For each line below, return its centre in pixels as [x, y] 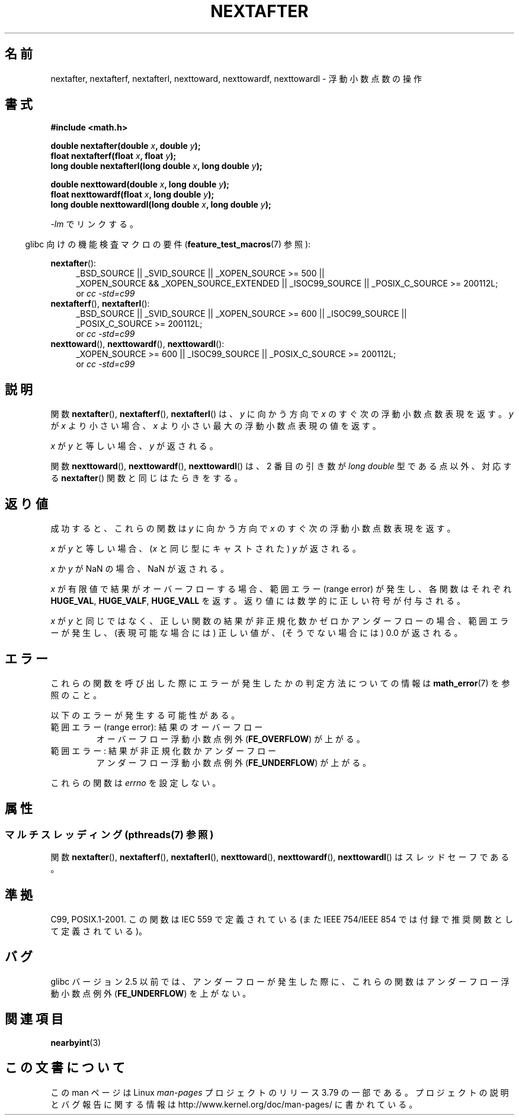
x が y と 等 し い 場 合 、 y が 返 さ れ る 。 [134, 446]
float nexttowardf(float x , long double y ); [132, 195]
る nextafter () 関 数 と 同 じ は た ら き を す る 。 [147, 478]
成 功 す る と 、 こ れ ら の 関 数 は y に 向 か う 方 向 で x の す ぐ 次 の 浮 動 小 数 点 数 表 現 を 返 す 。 [253, 529]
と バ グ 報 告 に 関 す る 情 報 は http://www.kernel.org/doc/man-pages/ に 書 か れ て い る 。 [234, 1104]
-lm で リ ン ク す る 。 [94, 224]
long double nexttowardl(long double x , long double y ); [161, 205]
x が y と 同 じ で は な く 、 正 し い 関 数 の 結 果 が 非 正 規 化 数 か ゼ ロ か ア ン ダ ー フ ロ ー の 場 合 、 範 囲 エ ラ [280, 621]
